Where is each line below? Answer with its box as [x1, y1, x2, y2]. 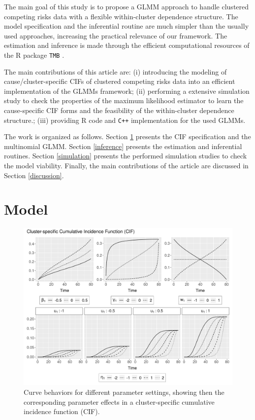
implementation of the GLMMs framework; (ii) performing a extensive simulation [4, 85, 250, 96]
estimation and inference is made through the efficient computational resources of [4, 40, 250, 50]
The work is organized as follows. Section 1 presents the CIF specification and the [4, 131, 251, 142]
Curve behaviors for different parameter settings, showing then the [24, 386, 224, 397]
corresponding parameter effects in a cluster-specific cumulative [24, 396, 215, 407]
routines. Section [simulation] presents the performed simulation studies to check [4, 151, 247, 161]
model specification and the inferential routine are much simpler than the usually [4, 21, 249, 31]
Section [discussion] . [4, 170, 64, 180]
